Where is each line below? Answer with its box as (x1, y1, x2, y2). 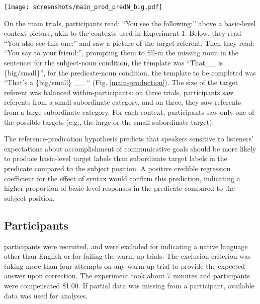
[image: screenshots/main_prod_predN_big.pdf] (4, 4, 162, 11)
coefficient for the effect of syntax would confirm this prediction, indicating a (4, 173, 240, 183)
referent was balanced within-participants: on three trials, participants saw (4, 87, 234, 97)
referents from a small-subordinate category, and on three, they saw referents (4, 97, 241, 107)
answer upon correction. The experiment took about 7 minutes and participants (4, 270, 250, 281)
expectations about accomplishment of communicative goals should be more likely (4, 143, 256, 154)
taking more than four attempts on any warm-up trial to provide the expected (4, 260, 245, 271)
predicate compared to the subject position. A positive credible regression (4, 163, 231, 173)
